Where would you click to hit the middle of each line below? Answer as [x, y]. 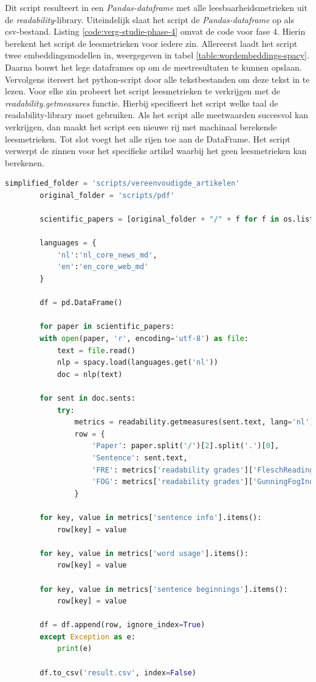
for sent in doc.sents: [88, 398]
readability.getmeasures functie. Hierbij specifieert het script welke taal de [142, 103]
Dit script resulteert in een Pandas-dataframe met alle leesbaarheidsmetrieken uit [156, 7]
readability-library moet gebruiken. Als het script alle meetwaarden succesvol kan [157, 115]
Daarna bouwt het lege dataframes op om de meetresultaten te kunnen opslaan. [153, 67]
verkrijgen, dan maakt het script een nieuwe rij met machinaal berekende [141, 126]
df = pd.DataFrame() [81, 303]
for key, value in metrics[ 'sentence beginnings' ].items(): [164, 589]
